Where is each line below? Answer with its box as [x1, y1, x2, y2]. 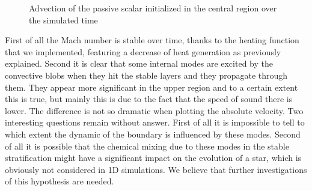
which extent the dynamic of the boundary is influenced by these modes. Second [5, 127, 301, 140]
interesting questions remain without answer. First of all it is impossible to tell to [5, 116, 305, 129]
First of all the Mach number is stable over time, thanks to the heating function [5, 34, 299, 46]
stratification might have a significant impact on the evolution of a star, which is [5, 151, 302, 164]
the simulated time [29, 13, 98, 26]
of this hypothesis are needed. [5, 175, 114, 187]
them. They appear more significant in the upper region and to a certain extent [5, 80, 298, 93]
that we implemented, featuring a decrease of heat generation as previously [5, 45, 281, 58]
